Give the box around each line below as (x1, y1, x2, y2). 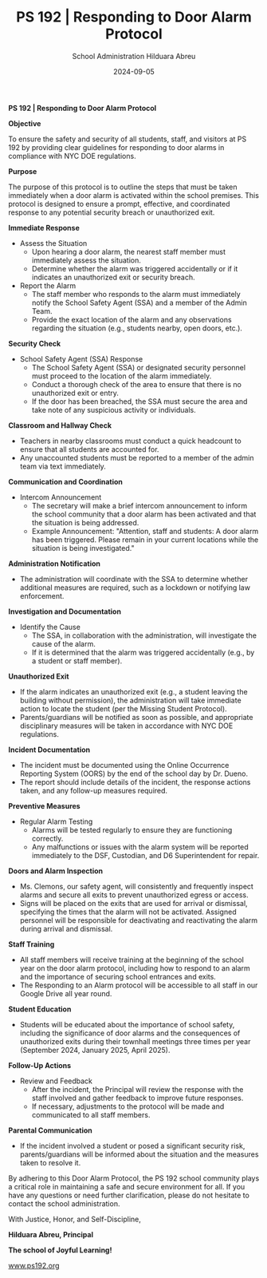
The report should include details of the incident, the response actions (19, 777, 251, 786)
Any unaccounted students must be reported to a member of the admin (19, 453, 254, 462)
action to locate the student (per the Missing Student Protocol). (19, 703, 227, 714)
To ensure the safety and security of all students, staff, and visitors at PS (8, 134, 247, 144)
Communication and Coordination (8, 477, 124, 486)
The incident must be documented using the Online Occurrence (19, 760, 230, 770)
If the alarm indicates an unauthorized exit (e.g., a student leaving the (19, 686, 249, 696)
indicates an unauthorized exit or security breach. (31, 272, 195, 282)
